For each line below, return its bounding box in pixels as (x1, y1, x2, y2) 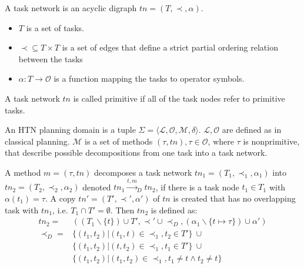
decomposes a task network (94, 166, 192, 178)
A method (5, 166, 41, 178)
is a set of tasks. (26, 21, 84, 33)
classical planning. (5, 135, 70, 147)
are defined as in (222, 123, 282, 136)
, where (208, 135, 234, 147)
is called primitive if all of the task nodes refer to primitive (73, 92, 285, 104)
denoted (82, 180, 111, 193)
